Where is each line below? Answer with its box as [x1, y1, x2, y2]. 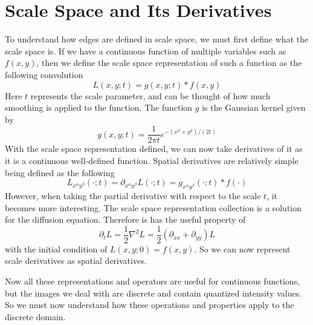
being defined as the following [5, 166, 115, 179]
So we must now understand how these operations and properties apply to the [5, 298, 294, 311]
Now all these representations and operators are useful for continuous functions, [5, 274, 300, 287]
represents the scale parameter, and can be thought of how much [30, 89, 271, 102]
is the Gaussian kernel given [202, 101, 306, 114]
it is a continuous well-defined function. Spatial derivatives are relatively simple [5, 154, 298, 166]
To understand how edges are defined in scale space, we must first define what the [5, 33, 309, 45]
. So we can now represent [194, 242, 291, 255]
